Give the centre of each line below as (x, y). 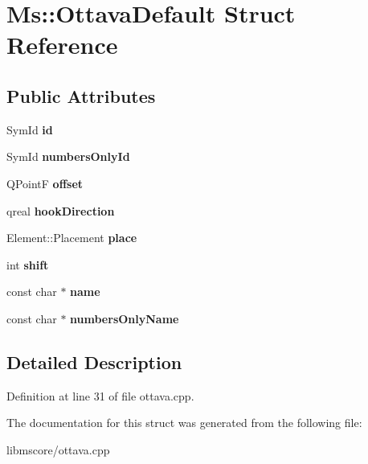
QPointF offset (45, 183)
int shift (28, 264)
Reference (62, 45)
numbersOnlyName (125, 318)
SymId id (30, 129)
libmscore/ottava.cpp (58, 449)
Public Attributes (81, 95)
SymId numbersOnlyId (68, 156)
